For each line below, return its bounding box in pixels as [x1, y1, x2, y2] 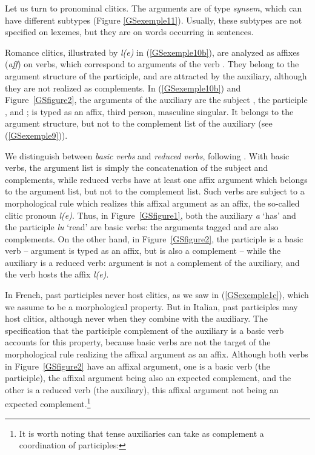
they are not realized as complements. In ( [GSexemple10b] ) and [5, 81, 241, 94]
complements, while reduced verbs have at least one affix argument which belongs [5, 173, 308, 185]
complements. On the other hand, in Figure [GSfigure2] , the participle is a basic [5, 232, 303, 245]
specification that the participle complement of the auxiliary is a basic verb [5, 324, 284, 336]
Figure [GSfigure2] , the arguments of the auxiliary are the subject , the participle [5, 93, 308, 106]
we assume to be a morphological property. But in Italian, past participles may [5, 300, 298, 313]
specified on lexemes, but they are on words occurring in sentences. [5, 25, 254, 38]
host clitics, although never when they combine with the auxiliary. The [5, 312, 268, 325]
